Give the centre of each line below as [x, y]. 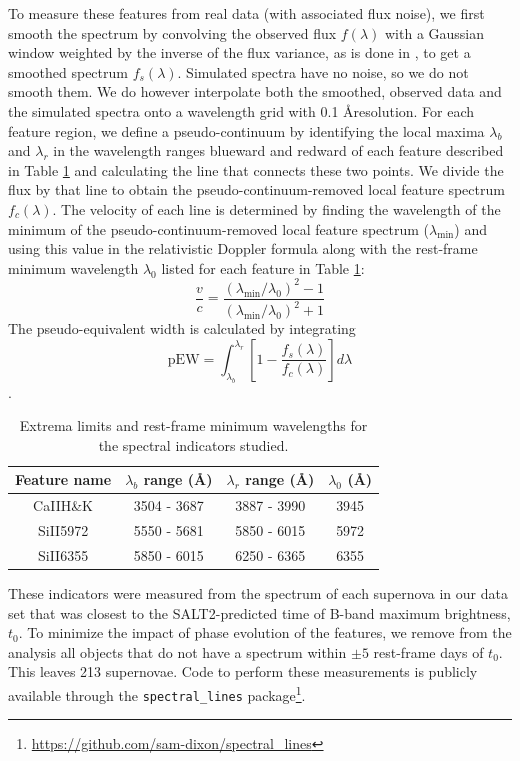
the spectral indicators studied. [193, 444]
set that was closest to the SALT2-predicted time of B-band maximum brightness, [259, 612]
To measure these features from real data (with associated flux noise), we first [246, 13]
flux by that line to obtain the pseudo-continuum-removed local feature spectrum [256, 189]
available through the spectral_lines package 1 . [157, 693]
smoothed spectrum [68, 71]
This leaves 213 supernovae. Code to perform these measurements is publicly [243, 671]
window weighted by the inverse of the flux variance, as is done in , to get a [239, 52]
